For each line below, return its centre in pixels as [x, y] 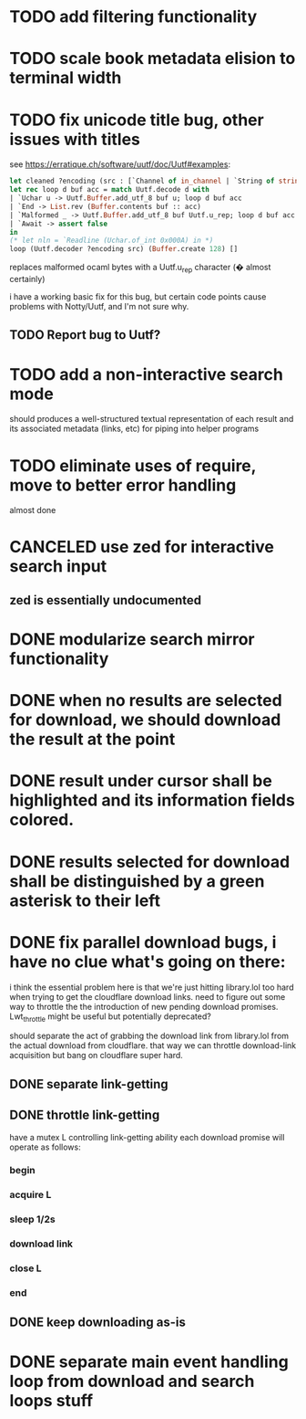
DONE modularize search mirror [132, 640]
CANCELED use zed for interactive [142, 547]
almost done [33, 510]
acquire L [31, 1195]
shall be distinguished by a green [137, 881]
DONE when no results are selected [146, 701]
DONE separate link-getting [89, 1084]
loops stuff [51, 1400]
